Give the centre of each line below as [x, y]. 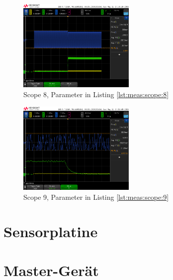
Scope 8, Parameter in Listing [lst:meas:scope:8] [96, 94]
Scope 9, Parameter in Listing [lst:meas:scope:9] [96, 197]
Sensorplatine [51, 231]
